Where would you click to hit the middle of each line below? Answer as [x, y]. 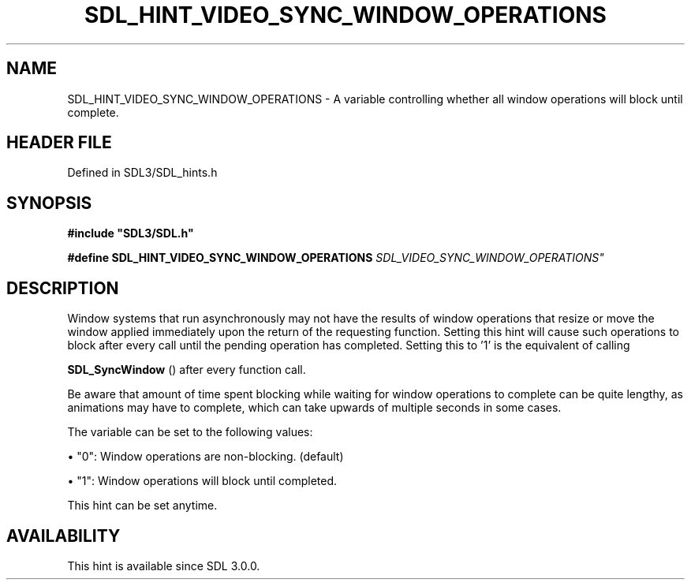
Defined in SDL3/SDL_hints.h [142, 173]
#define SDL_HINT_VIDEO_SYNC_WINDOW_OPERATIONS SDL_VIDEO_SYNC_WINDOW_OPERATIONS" [336, 258]
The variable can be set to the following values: [190, 432]
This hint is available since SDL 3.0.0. [164, 565]
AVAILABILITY [63, 536]
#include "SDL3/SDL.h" [131, 233]
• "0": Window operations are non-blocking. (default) [205, 457]
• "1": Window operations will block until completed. [202, 481]
